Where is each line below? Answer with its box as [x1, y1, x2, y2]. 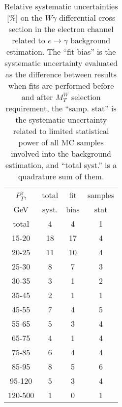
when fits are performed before [8, 80, 114, 91]
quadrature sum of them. [18, 170, 104, 182]
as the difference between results [5, 68, 117, 80]
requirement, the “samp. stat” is [5, 102, 117, 114]
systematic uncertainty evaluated [4, 57, 118, 68]
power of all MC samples [18, 136, 104, 148]
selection [71, 91, 101, 102]
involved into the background [11, 148, 111, 159]
